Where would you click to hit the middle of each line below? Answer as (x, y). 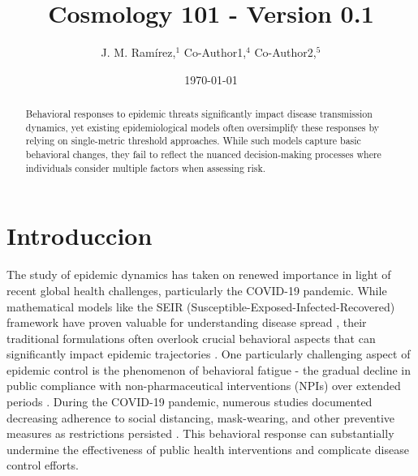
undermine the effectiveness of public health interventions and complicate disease (208, 449)
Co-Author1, (215, 52)
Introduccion (80, 236)
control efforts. (43, 465)
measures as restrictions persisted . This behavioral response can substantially (200, 433)
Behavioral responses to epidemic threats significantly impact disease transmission (199, 114)
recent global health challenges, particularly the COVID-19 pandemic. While (197, 290)
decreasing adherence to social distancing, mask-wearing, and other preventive (201, 417)
